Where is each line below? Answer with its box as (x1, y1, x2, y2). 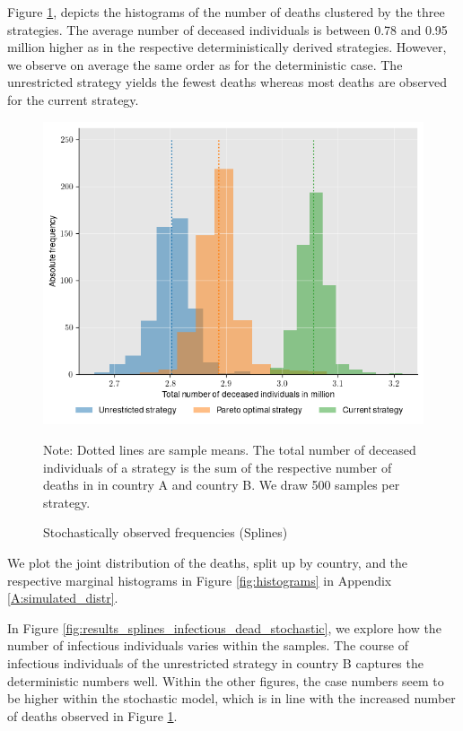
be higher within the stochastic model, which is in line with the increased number (7, 689, 456, 708)
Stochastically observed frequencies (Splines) (43, 523, 288, 542)
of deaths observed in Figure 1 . (7, 706, 178, 725)
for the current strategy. (7, 90, 139, 109)
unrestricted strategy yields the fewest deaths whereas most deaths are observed (7, 73, 448, 91)
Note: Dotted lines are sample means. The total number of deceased (43, 440, 416, 458)
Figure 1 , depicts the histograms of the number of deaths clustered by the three (7, 3, 445, 21)
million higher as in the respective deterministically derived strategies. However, (7, 38, 447, 57)
